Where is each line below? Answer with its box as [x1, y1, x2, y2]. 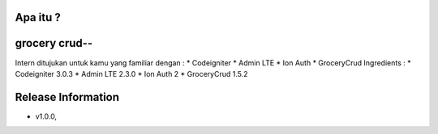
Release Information [15, 90, 120, 104]
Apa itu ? [15, 10, 61, 24]
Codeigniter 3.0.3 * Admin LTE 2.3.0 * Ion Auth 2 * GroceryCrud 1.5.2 [15, 69, 248, 78]
